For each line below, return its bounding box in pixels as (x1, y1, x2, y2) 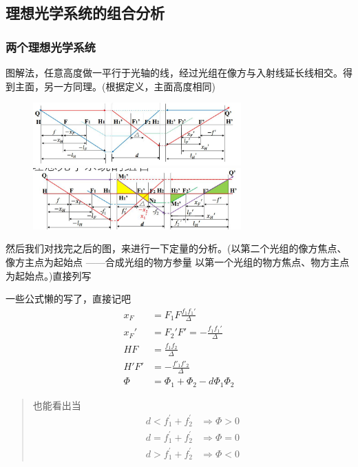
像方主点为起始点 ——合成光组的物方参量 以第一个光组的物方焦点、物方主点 (6, 255, 350, 269)
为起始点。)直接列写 (6, 268, 92, 282)
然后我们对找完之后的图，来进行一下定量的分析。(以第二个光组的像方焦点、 (6, 241, 347, 256)
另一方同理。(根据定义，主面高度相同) (43, 79, 215, 93)
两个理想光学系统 (6, 38, 96, 55)
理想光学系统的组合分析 (6, 2, 165, 23)
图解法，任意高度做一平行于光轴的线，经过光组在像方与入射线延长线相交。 (6, 65, 343, 79)
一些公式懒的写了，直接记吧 (6, 291, 131, 306)
